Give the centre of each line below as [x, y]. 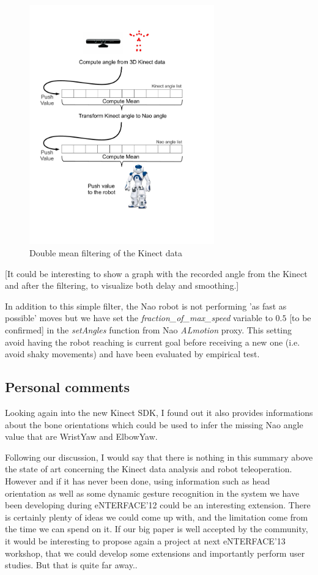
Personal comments [68, 387]
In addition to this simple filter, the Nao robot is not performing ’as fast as [146, 306]
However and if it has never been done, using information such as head [138, 480]
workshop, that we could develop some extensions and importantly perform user [155, 553]
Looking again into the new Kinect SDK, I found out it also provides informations [159, 412]
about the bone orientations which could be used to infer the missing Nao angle [154, 424]
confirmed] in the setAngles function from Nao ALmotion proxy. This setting [149, 329]
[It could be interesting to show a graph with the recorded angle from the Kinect [156, 273]
